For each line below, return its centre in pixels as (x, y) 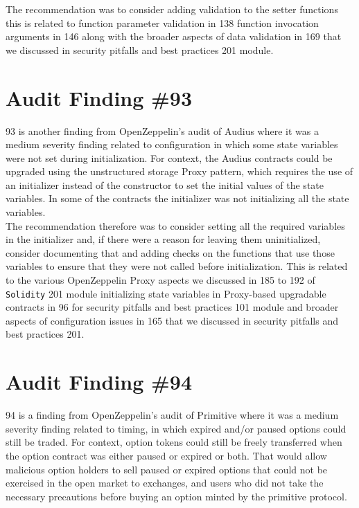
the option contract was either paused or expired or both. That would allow (166, 455)
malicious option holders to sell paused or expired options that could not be (167, 469)
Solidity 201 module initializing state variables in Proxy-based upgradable (166, 293)
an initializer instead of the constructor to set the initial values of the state (165, 184)
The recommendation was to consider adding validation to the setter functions (172, 9)
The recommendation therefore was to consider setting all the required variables (175, 225)
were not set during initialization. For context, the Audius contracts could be (169, 157)
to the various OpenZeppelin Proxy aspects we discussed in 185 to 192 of (160, 280)
